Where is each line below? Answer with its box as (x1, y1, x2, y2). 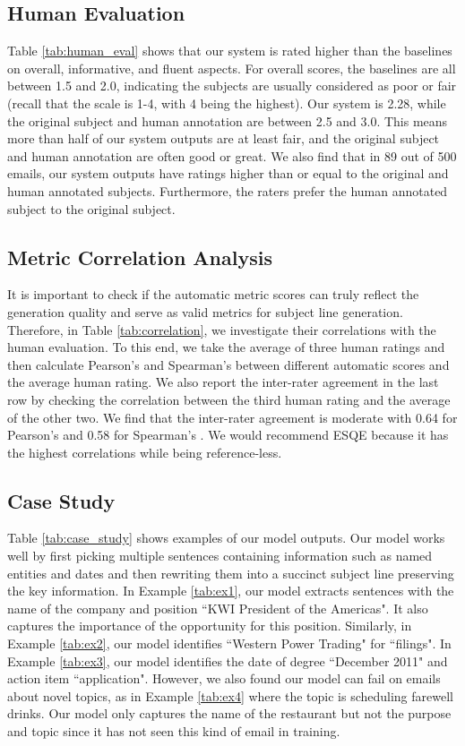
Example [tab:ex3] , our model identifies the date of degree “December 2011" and (7, 651, 448, 670)
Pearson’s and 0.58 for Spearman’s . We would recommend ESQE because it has (7, 425, 449, 444)
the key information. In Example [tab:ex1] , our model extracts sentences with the (7, 581, 454, 600)
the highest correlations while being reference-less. (7, 442, 282, 461)
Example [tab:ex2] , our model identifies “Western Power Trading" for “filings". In (7, 634, 452, 653)
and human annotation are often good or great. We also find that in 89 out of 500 (7, 146, 457, 165)
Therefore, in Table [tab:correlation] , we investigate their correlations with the (7, 320, 436, 339)
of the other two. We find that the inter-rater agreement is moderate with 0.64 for (7, 407, 458, 426)
